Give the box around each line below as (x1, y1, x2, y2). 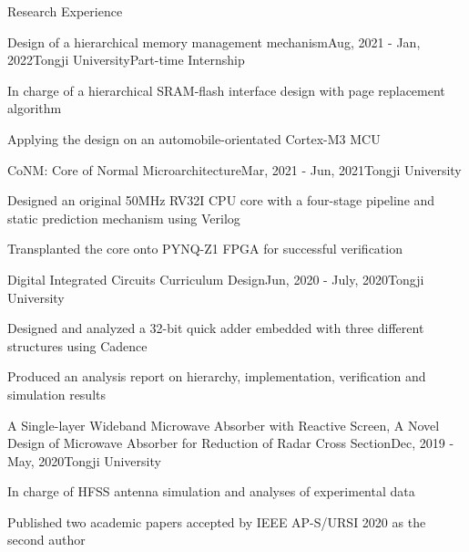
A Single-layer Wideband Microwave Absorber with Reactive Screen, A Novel (7, 415, 440, 434)
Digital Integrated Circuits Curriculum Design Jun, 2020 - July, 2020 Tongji (7, 269, 424, 288)
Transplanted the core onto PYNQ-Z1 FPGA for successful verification (7, 239, 403, 258)
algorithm (7, 99, 62, 118)
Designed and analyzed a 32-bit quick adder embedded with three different (7, 318, 424, 338)
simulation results (7, 384, 106, 403)
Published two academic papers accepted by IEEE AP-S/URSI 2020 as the (7, 512, 426, 531)
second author (7, 530, 86, 549)
